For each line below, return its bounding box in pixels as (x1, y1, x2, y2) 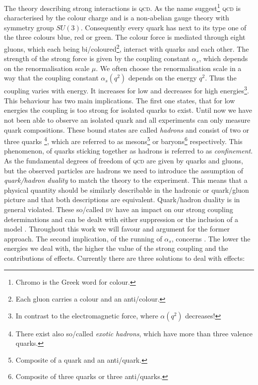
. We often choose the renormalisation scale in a (96, 63, 242, 73)
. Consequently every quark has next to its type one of (80, 22, 247, 32)
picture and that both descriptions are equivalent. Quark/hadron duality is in (4, 194, 240, 205)
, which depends (199, 53, 248, 64)
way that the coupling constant (4, 73, 99, 83)
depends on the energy (128, 73, 197, 83)
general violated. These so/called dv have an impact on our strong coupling (4, 204, 233, 214)
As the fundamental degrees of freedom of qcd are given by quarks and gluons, (4, 155, 243, 165)
